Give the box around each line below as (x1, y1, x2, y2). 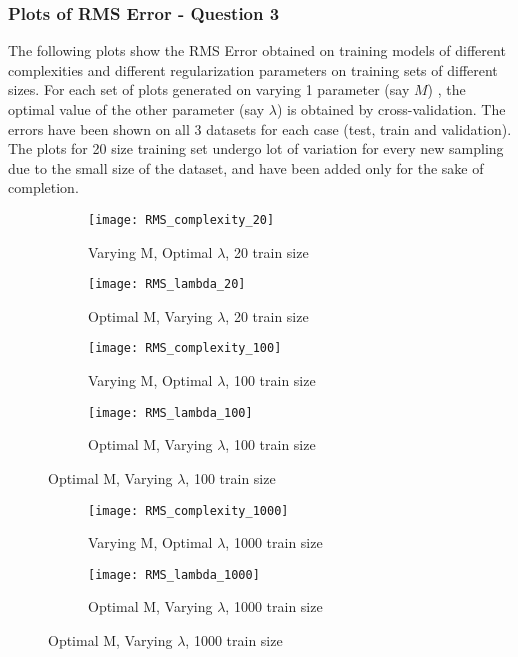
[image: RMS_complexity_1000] (88, 503, 289, 518)
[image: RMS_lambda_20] (88, 277, 246, 292)
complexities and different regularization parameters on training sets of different (8, 59, 498, 80)
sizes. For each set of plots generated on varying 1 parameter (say (8, 79, 410, 100)
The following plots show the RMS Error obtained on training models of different (8, 40, 506, 61)
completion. (8, 177, 79, 198)
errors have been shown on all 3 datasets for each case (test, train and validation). (8, 118, 512, 139)
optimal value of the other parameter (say (8, 99, 265, 119)
